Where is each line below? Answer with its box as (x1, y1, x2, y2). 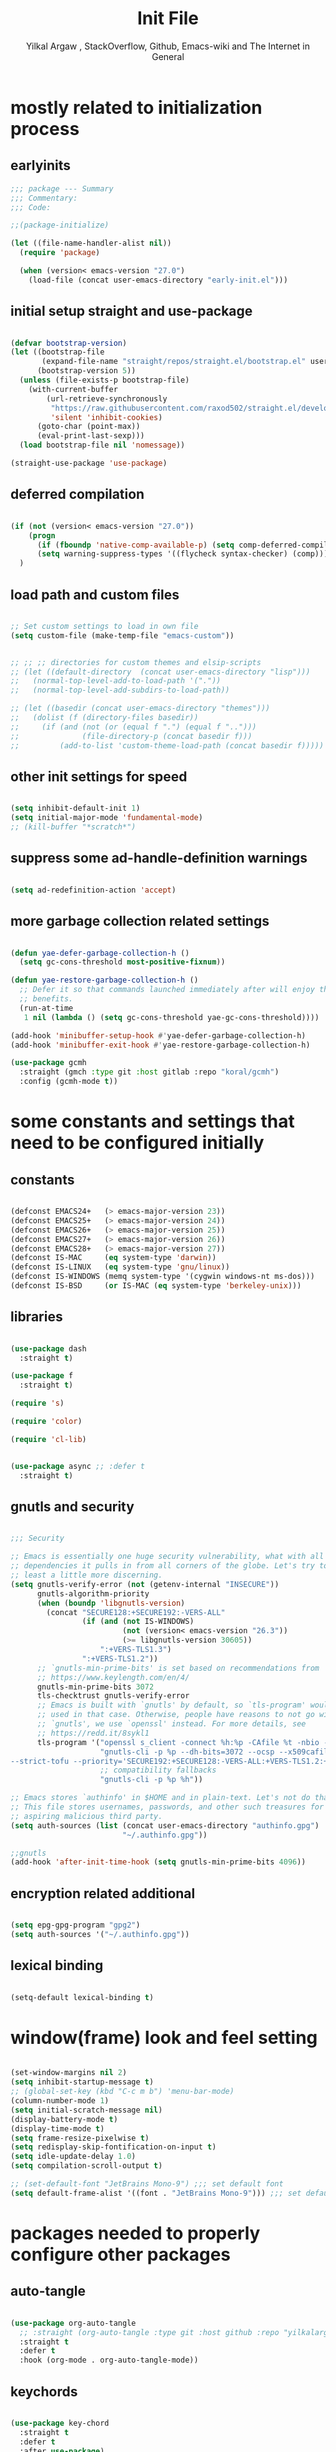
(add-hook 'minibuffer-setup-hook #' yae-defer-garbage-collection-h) (10, 1030, 307, 1041)
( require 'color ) (10, 1417, 83, 1427)
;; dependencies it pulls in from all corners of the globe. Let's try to (10, 1561, 329, 1571)
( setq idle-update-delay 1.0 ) (10, 2152, 137, 2162)
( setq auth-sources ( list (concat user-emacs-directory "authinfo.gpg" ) (10, 1820, 320, 1831)
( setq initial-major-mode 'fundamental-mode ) (10, 813, 203, 823)
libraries (10, 1308, 63, 1326)
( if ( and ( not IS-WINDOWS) (81, 1617, 195, 1627)
